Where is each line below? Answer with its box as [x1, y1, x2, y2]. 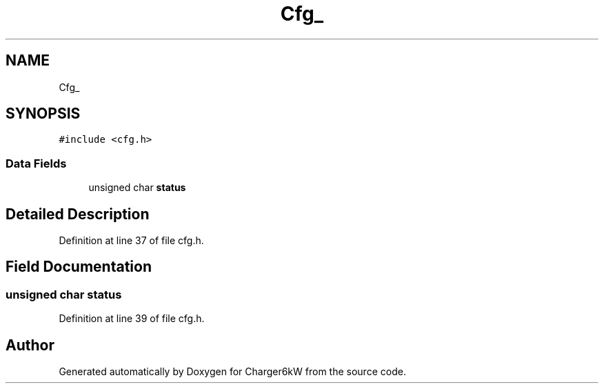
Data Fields [6, 156, 67, 170]
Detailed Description [6, 205, 150, 223]
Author [6, 336, 54, 354]
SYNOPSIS [6, 105, 81, 123]
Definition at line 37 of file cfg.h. [59, 235, 204, 247]
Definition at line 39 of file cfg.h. [59, 312, 205, 325]
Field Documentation [6, 258, 152, 276]
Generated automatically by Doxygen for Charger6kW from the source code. [59, 366, 406, 378]
